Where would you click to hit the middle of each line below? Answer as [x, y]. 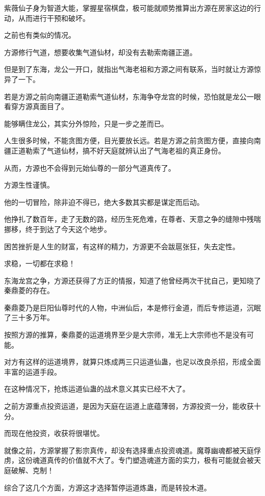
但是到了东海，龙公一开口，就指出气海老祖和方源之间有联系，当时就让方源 [129, 69]
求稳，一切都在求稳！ [40, 263]
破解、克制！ [32, 470]
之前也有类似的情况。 [40, 35]
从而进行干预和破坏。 [54, 18]
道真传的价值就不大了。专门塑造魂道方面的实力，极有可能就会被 [147, 460]
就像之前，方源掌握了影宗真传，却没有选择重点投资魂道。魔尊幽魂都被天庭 [129, 450]
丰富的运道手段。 [33, 371]
